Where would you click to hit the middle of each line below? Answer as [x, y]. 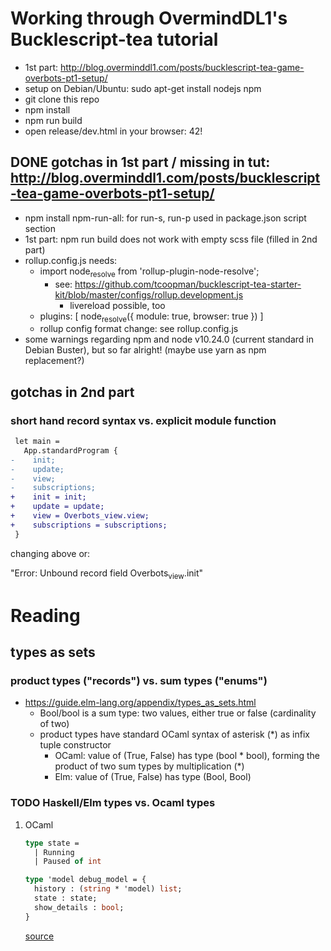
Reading [45, 615]
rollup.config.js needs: [71, 260]
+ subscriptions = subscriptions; [89, 525]
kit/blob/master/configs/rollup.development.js [149, 294]
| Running [54, 852]
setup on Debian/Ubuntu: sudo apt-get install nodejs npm [143, 88]
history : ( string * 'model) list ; [108, 889]
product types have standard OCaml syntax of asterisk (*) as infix [174, 734]
